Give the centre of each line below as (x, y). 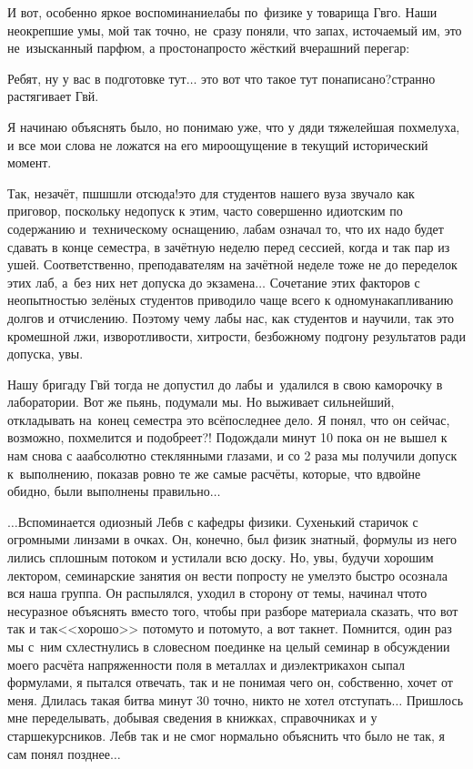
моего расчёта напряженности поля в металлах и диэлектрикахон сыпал (206, 664)
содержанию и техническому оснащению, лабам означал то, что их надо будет (226, 228)
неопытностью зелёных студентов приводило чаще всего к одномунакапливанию (231, 300)
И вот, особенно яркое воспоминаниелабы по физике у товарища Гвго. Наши (222, 12)
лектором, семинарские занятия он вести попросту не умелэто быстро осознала (227, 575)
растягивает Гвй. (53, 96)
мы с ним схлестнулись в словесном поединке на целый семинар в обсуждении (229, 646)
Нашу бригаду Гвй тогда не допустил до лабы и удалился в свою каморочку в (225, 384)
